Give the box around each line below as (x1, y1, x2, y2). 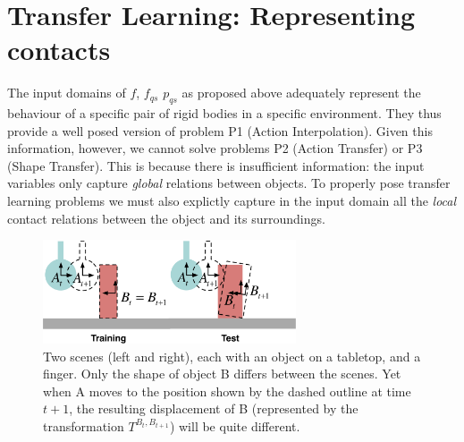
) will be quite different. (169, 416, 300, 435)
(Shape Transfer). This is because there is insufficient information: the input (7, 156, 425, 174)
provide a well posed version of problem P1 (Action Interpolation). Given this (7, 121, 433, 140)
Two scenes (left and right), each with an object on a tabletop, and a (43, 346, 421, 365)
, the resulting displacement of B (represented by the (69, 399, 359, 418)
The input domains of (7, 83, 126, 102)
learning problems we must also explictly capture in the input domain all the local (7, 191, 457, 210)
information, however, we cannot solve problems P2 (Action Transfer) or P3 (7, 139, 423, 157)
